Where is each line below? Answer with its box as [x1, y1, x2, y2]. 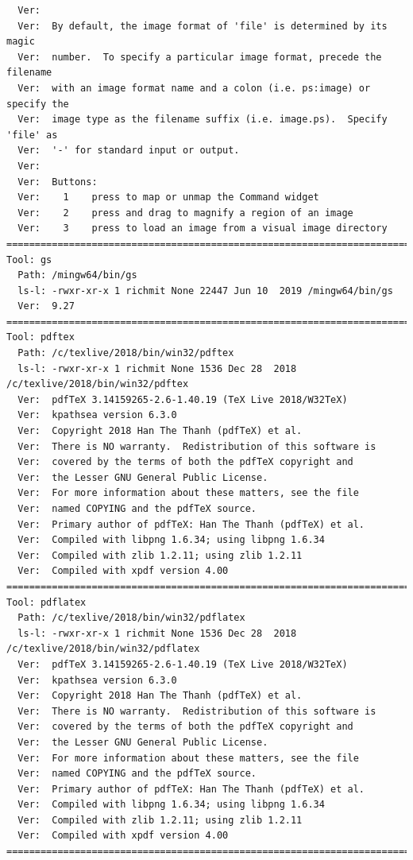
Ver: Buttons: [17, 176, 98, 188]
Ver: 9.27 [17, 300, 75, 312]
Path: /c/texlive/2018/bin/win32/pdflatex [17, 612, 245, 624]
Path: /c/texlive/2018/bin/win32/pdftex [17, 347, 234, 359]
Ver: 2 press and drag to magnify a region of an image [17, 207, 353, 219]
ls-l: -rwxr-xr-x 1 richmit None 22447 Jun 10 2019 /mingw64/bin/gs [17, 285, 393, 296]
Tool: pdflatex [6, 596, 87, 608]
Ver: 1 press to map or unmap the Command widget [17, 192, 319, 203]
